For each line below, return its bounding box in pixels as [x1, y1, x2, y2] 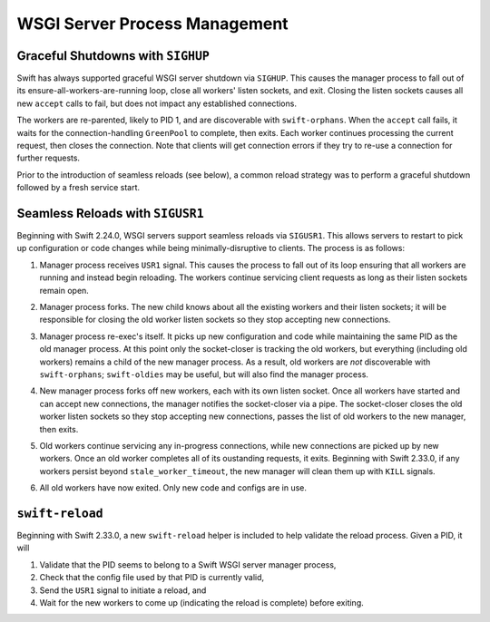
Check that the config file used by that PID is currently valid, [39, 572, 265, 583]
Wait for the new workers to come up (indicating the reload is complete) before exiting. [39, 597, 365, 607]
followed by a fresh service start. [16, 182, 141, 193]
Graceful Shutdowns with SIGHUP [16, 48, 211, 63]
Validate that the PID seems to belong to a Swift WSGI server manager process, [39, 559, 337, 570]
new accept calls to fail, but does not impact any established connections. [16, 98, 297, 109]
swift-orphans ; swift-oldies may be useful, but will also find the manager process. [39, 369, 369, 380]
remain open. [39, 285, 90, 296]
